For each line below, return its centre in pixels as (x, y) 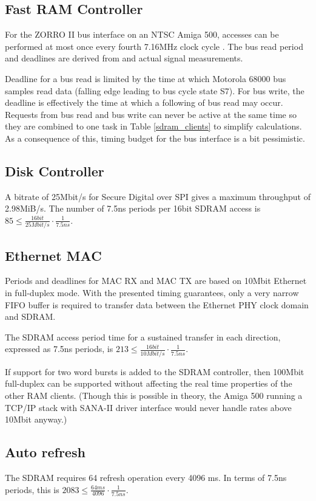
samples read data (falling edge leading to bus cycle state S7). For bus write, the (155, 90)
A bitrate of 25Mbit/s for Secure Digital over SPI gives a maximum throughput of (158, 196)
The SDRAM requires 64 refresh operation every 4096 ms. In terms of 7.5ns (146, 477)
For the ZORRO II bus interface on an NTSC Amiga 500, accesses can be (142, 34)
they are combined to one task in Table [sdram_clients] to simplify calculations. (153, 126)
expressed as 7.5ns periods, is (59, 349)
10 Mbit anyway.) (36, 419)
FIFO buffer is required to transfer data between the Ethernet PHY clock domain (157, 304)
